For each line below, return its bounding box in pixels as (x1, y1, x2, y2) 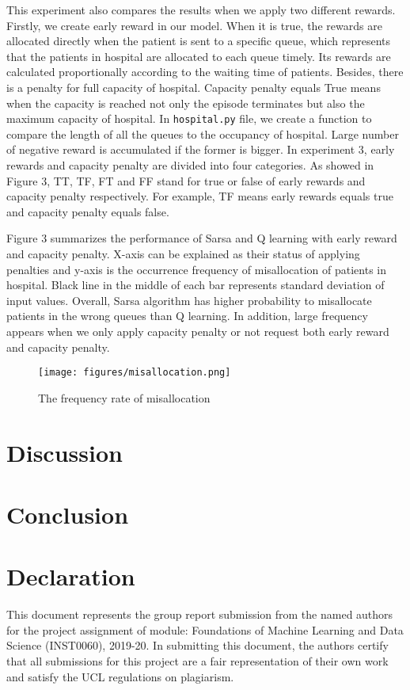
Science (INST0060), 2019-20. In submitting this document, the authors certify (6, 637, 389, 654)
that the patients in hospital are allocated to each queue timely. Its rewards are (6, 48, 391, 64)
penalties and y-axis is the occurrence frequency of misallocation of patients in (6, 261, 387, 277)
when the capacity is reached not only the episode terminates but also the (6, 94, 365, 111)
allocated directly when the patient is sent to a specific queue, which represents (6, 32, 391, 49)
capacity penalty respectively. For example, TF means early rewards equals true (6, 188, 393, 204)
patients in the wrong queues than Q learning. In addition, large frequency (6, 307, 368, 324)
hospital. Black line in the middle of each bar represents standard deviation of (6, 276, 385, 293)
